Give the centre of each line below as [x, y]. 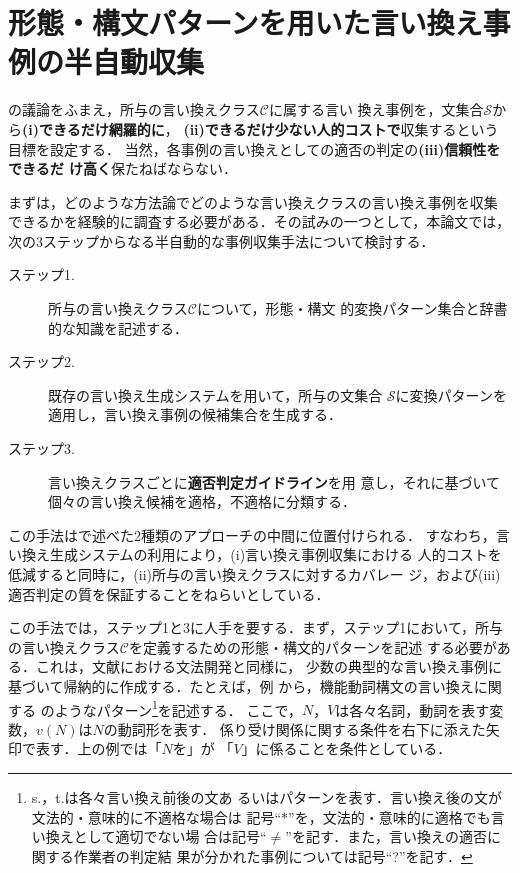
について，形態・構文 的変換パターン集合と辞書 [352, 308]
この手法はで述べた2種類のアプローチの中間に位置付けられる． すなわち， [252, 534]
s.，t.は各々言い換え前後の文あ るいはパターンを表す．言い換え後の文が [266, 797]
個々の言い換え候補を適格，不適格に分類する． [202, 501]
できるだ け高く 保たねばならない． [123, 168]
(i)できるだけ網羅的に [93, 128]
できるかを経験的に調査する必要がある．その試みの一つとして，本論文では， [259, 221]
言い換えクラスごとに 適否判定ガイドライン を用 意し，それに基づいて [274, 481]
